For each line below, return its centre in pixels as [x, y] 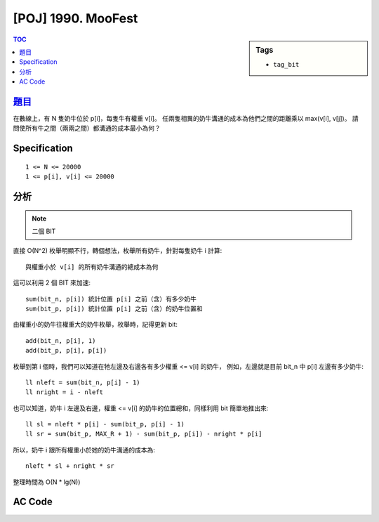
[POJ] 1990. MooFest [75, 18]
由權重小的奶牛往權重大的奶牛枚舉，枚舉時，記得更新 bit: [95, 325]
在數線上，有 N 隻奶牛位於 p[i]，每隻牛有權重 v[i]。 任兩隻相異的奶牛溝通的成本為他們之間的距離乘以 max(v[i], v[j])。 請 [186, 119]
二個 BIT [44, 231]
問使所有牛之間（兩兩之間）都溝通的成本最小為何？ [87, 128]
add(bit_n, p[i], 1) [61, 340]
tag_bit [286, 64]
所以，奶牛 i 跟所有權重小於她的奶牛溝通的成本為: [84, 450]
